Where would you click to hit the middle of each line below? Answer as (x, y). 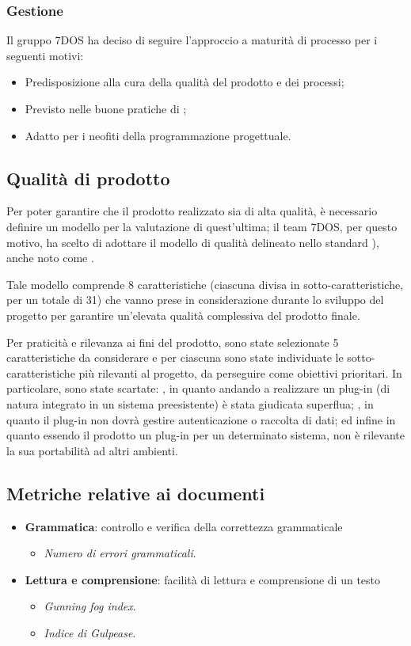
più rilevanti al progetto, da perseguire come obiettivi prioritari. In (240, 372)
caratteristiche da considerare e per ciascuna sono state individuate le (175, 357)
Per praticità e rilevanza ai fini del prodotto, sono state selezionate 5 (173, 342)
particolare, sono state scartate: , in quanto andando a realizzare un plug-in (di (198, 388)
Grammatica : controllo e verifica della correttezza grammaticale (184, 526)
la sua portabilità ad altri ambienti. (92, 450)
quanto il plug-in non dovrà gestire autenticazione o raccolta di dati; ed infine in (201, 419)
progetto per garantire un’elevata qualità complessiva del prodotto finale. (183, 315)
